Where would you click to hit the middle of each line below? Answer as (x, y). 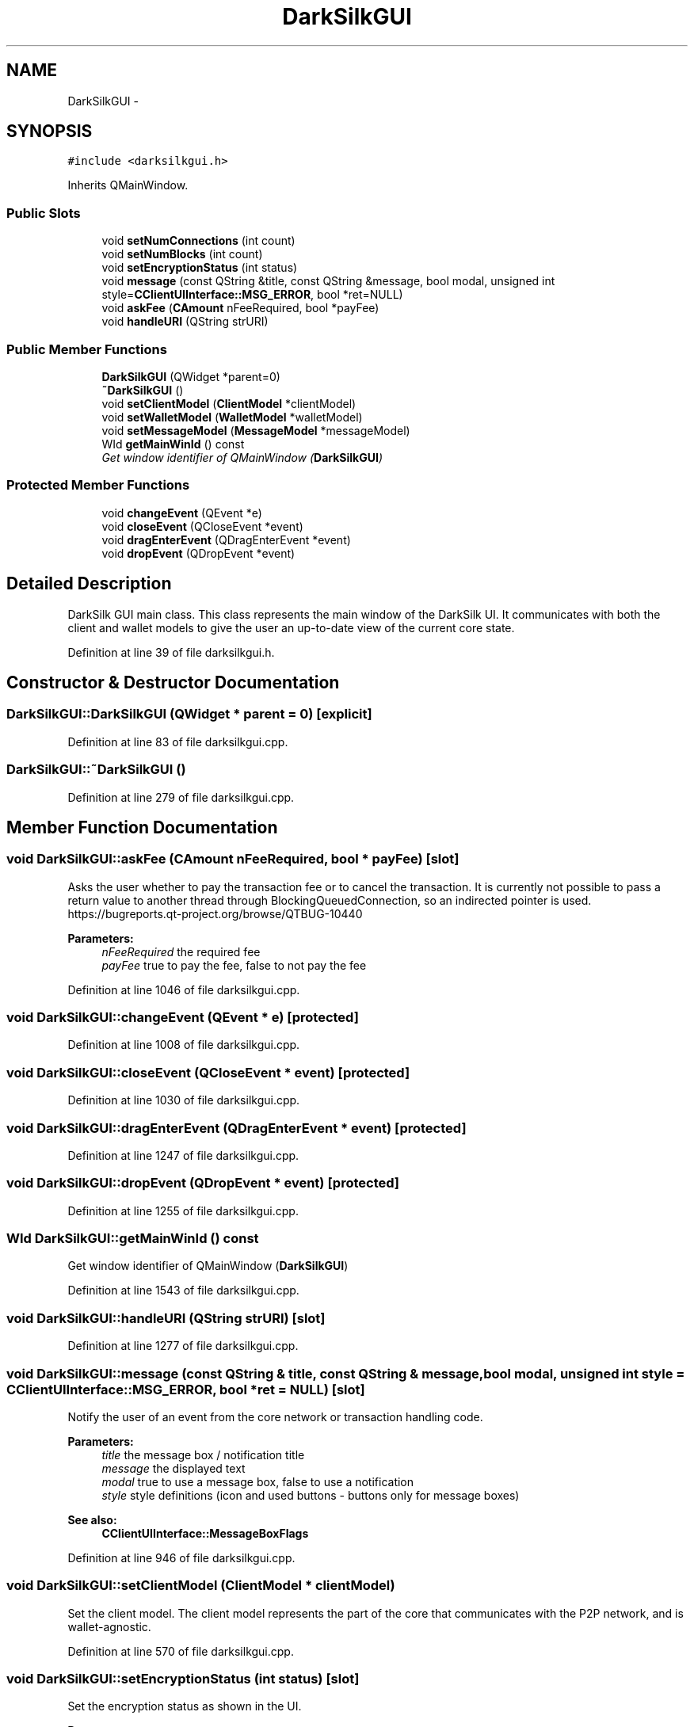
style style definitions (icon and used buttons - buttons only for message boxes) (311, 1495)
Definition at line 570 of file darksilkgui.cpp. (181, 1651)
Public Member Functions (87, 349)
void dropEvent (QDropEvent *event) (198, 553)
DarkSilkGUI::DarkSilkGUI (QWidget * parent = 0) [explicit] (189, 714)
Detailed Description (89, 584)
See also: (92, 1519)
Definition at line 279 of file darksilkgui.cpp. (181, 797)
